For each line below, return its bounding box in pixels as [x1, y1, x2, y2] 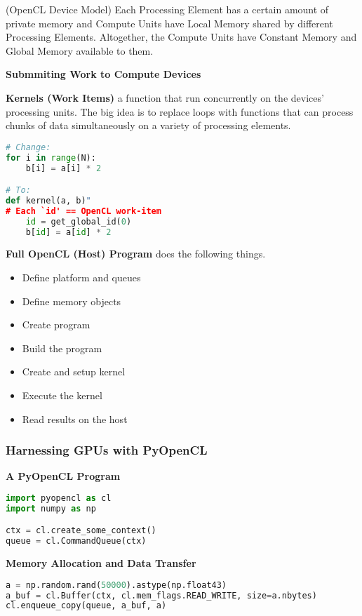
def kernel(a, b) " [6, 195, 91, 206]
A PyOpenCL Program [6, 469, 121, 483]
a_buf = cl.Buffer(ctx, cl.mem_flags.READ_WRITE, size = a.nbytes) [6, 590, 317, 601]
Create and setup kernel [22, 364, 126, 379]
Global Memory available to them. [6, 43, 154, 58]
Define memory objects [22, 293, 121, 308]
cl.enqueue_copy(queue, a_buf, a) [6, 601, 167, 611]
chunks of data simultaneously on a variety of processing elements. [6, 118, 291, 133]
